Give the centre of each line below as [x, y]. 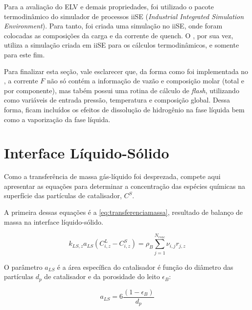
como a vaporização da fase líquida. [57, 119]
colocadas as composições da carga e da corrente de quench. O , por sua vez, [119, 35]
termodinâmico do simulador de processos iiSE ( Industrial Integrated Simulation [124, 16]
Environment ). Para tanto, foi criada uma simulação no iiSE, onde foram [113, 26]
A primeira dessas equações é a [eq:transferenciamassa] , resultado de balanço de [124, 212]
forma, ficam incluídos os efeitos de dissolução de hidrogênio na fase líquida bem [124, 109]
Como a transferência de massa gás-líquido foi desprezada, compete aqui [112, 176]
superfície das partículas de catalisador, [63, 195]
